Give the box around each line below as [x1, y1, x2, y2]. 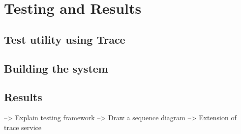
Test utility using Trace [4, 31, 125, 47]
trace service [4, 122, 41, 132]
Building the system [4, 60, 108, 76]
